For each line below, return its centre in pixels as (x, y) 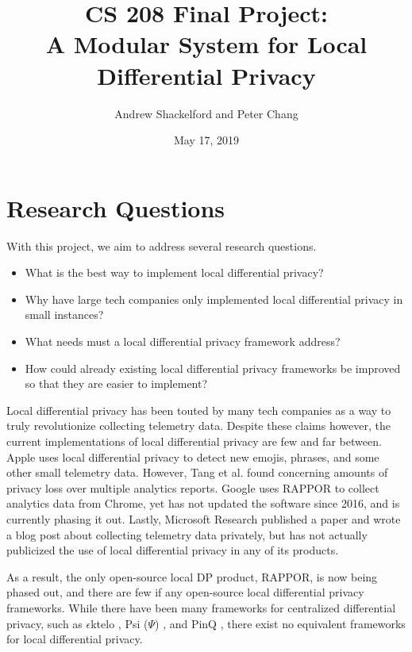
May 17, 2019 (206, 140)
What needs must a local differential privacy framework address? (183, 341)
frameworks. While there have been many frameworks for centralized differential (201, 607)
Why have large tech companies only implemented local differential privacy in (214, 299)
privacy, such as (44, 623)
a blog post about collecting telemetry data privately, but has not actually (187, 534)
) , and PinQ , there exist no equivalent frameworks (280, 623)
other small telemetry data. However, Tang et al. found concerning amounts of (197, 472)
